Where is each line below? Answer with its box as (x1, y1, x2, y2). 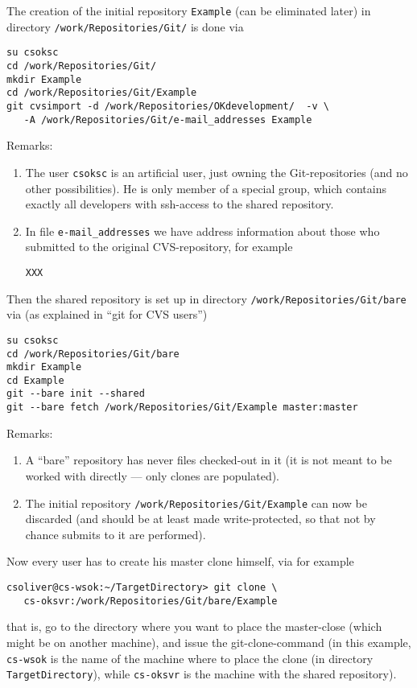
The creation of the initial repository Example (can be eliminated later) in (6, 2, 371, 19)
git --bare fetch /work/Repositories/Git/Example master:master (6, 402, 358, 414)
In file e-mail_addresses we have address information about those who (25, 222, 380, 239)
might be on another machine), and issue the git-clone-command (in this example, (6, 633, 411, 650)
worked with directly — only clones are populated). (25, 467, 280, 484)
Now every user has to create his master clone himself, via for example (6, 553, 354, 570)
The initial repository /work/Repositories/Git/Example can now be (25, 494, 367, 511)
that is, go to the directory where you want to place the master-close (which (6, 618, 382, 635)
